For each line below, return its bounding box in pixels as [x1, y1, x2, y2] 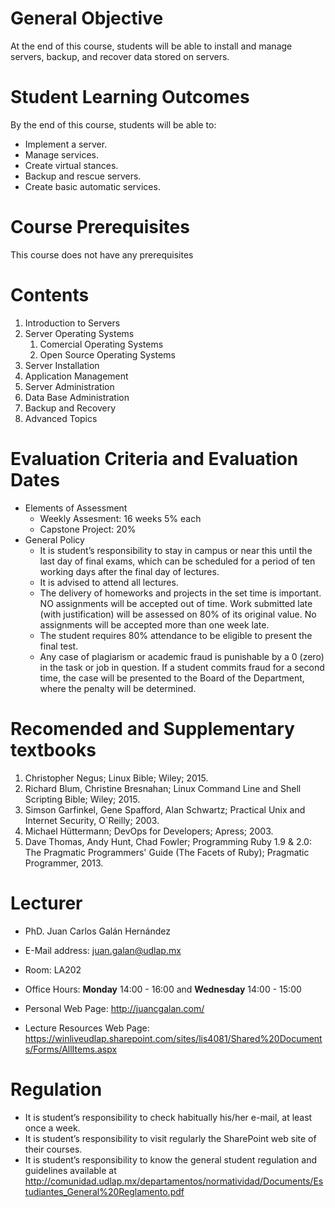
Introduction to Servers [24, 317, 121, 329]
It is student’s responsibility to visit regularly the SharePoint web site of [24, 1132, 317, 1144]
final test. [39, 640, 79, 652]
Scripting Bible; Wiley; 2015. [24, 793, 141, 805]
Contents [10, 284, 90, 306]
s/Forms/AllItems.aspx [24, 1043, 118, 1055]
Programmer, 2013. [24, 857, 104, 869]
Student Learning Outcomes [10, 86, 250, 109]
